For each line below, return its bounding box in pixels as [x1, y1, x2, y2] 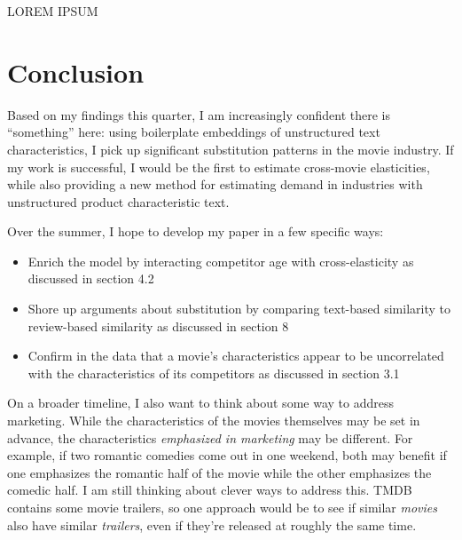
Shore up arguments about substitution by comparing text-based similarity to [27, 299, 450, 318]
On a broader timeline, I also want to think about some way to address [7, 393, 394, 412]
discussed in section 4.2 [27, 269, 154, 288]
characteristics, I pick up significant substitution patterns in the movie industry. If [7, 139, 454, 158]
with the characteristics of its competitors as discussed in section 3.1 [27, 363, 400, 382]
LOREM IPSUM [7, 2, 98, 20]
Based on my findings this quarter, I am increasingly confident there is [7, 105, 391, 123]
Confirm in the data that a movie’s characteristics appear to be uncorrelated [27, 346, 444, 365]
